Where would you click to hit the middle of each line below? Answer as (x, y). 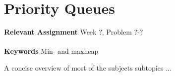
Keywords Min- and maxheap (51, 51)
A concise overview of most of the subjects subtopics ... (88, 67)
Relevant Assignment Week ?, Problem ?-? (74, 32)
